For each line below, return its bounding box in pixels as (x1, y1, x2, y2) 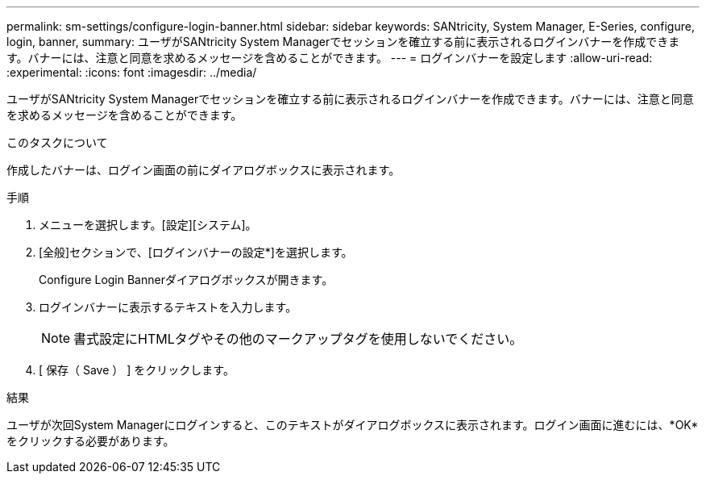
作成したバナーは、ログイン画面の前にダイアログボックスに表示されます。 (6, 163, 401, 177)
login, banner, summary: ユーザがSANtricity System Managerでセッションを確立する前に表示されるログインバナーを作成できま (6, 35, 680, 48)
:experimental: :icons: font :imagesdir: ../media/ (6, 65, 257, 79)
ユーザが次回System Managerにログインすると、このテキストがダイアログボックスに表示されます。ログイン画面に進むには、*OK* (6, 418, 699, 432)
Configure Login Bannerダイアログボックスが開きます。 (39, 273, 334, 286)
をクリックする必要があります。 (6, 434, 175, 448)
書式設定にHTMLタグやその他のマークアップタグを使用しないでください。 (73, 331, 523, 347)
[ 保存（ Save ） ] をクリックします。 (39, 363, 235, 377)
